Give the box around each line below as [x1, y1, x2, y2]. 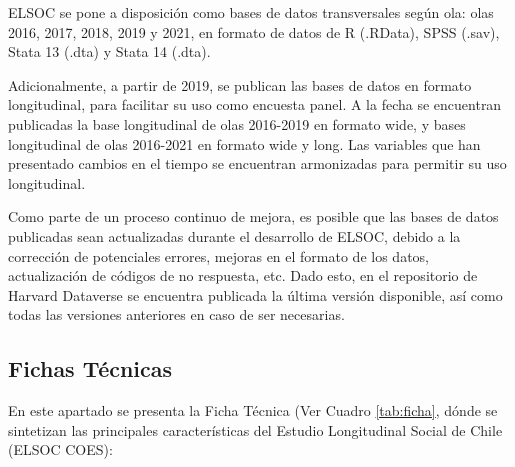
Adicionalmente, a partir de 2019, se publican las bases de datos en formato [8, 74, 472, 95]
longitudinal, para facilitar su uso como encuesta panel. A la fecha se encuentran [8, 94, 502, 115]
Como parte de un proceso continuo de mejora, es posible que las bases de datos [8, 206, 499, 227]
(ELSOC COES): [8, 439, 113, 460]
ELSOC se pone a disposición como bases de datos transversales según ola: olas [8, 2, 494, 22]
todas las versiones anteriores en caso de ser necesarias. [8, 304, 345, 325]
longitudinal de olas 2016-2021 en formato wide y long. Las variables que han [8, 133, 481, 154]
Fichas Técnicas [8, 353, 173, 384]
